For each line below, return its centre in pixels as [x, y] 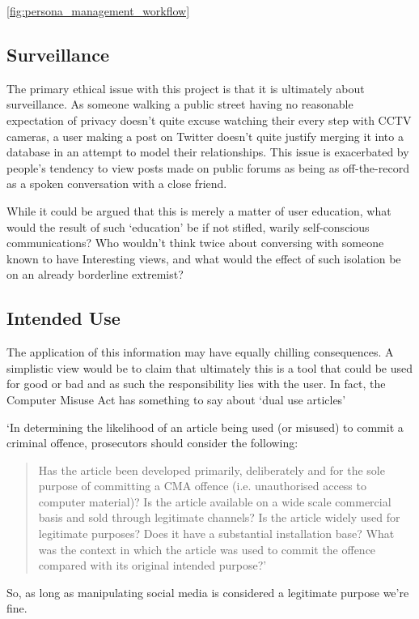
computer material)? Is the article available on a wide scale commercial [215, 501]
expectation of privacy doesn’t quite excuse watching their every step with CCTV [209, 120]
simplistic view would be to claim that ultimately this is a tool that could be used [210, 367]
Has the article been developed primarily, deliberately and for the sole [212, 470]
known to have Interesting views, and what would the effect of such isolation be [204, 258]
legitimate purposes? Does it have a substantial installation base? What [216, 534]
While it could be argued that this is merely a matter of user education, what [199, 210]
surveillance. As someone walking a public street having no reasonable [180, 104]
